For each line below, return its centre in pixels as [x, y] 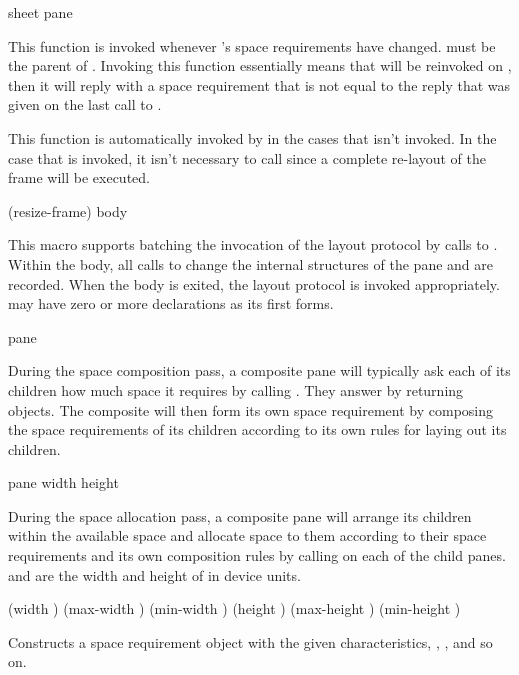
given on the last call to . [85, 104]
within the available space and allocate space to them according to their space [247, 535]
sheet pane [40, 12]
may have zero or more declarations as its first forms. [171, 303]
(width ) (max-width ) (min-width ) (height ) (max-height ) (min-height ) [234, 608]
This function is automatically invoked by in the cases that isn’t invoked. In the [252, 137]
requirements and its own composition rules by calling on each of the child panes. [257, 555]
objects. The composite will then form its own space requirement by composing [251, 409]
